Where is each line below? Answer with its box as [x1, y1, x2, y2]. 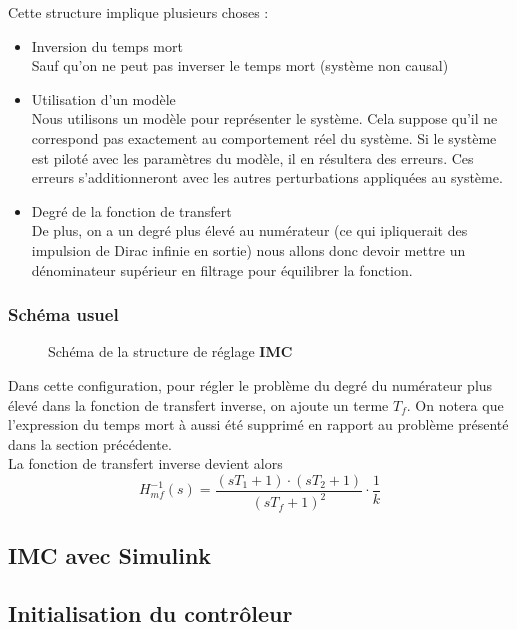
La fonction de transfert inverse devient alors [8, 453, 283, 474]
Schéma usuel [8, 302, 119, 327]
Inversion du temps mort [31, 35, 183, 56]
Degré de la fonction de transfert [31, 200, 232, 221]
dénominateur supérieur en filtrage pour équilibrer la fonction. [31, 259, 413, 280]
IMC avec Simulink [8, 539, 212, 570]
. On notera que [406, 394, 504, 415]
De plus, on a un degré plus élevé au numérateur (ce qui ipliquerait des [31, 220, 468, 241]
